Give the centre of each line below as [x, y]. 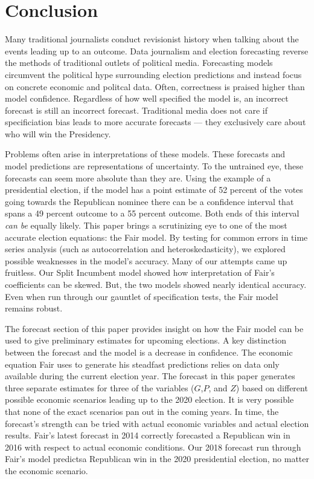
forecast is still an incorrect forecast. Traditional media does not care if [136, 110]
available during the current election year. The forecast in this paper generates [150, 376]
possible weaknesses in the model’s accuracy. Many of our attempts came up [146, 260]
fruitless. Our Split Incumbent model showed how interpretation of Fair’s [140, 272]
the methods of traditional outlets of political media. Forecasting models [139, 63]
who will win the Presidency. [58, 133]
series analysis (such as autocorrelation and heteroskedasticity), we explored [145, 249]
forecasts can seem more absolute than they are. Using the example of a [138, 178]
